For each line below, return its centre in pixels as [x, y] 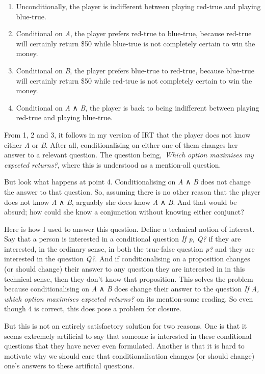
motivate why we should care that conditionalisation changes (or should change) [129, 355]
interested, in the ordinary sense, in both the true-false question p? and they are [129, 248]
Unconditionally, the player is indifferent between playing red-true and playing [138, 6]
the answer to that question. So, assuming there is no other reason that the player [132, 191]
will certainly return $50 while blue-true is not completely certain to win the [136, 43]
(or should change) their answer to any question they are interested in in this [125, 269]
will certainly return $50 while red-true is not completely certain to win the [134, 80]
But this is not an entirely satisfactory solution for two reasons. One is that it [126, 326]
